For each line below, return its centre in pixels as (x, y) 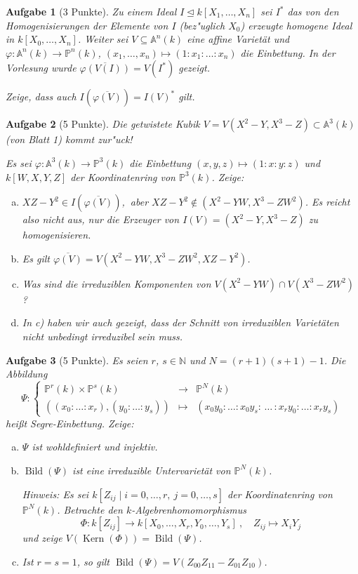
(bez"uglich (202, 25)
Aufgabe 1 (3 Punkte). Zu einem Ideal (91, 11)
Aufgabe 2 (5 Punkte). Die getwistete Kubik (103, 124)
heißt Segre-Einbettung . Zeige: (70, 423)
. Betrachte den (90, 509)
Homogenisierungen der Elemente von (87, 25)
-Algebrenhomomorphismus (189, 509)
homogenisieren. (57, 235)
